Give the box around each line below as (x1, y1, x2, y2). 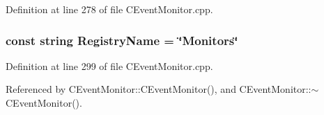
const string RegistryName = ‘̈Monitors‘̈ (6, 31, 238, 48)
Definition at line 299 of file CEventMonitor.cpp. (6, 58, 213, 73)
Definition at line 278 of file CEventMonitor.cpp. (6, 2, 213, 16)
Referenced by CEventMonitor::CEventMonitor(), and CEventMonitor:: (6, 82, 311, 96)
